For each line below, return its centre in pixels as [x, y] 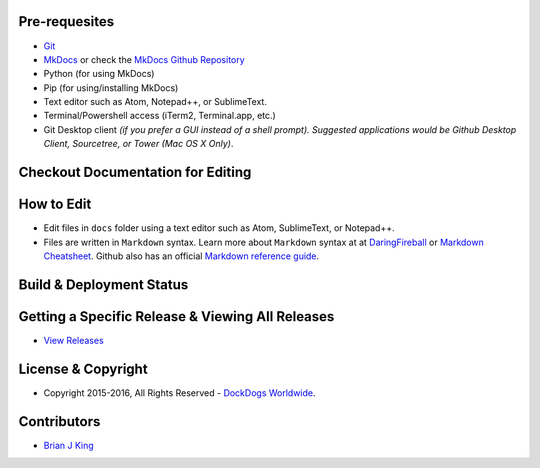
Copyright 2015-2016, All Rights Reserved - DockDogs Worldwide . [179, 392]
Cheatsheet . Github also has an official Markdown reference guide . [181, 256]
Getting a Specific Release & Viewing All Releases [176, 316]
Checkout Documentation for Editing [135, 172]
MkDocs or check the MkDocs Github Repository [144, 59]
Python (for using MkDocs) [99, 74]
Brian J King [68, 445]
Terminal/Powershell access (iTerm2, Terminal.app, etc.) [160, 116]
